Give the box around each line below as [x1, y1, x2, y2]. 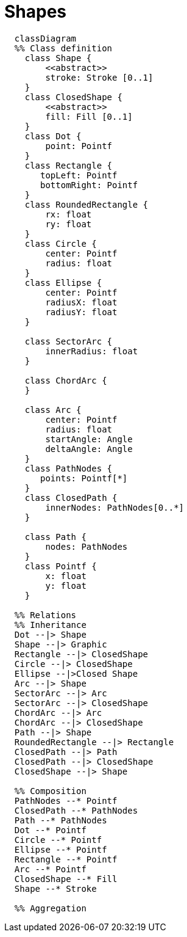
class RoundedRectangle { [24, 199, 149, 210]
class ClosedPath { [24, 492, 118, 503]
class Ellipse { [24, 277, 102, 288]
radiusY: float [45, 307, 118, 317]
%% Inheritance [14, 619, 86, 630]
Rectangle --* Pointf [14, 854, 118, 864]
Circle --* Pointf [14, 834, 102, 845]
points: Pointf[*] [40, 473, 128, 483]
